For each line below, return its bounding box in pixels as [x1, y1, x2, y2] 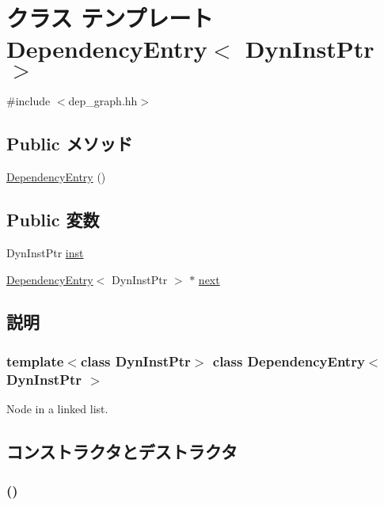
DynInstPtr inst [6, 244, 84, 260]
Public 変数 [6, 207, 100, 232]
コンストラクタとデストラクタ [6, 439, 238, 463]
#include [6, 93, 51, 109]
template [6, 351, 64, 370]
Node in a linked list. [6, 401, 108, 417]
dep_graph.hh [68, 93, 138, 109]
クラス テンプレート [6, 2, 214, 34]
